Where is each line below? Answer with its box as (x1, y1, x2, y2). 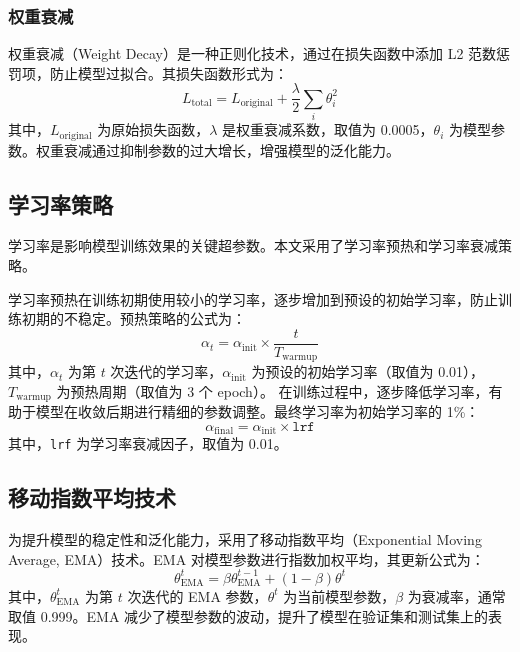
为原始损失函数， (97, 119, 210, 140)
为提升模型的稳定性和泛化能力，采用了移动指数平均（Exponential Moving (8, 529, 482, 550)
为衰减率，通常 (407, 585, 506, 606)
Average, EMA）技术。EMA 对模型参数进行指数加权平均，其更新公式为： (8, 548, 485, 569)
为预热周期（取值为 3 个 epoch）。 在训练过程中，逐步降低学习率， (56, 380, 489, 401)
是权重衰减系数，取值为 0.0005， (221, 119, 434, 140)
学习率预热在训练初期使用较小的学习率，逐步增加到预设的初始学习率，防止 (8, 288, 498, 309)
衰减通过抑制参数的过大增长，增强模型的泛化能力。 (63, 139, 400, 160)
